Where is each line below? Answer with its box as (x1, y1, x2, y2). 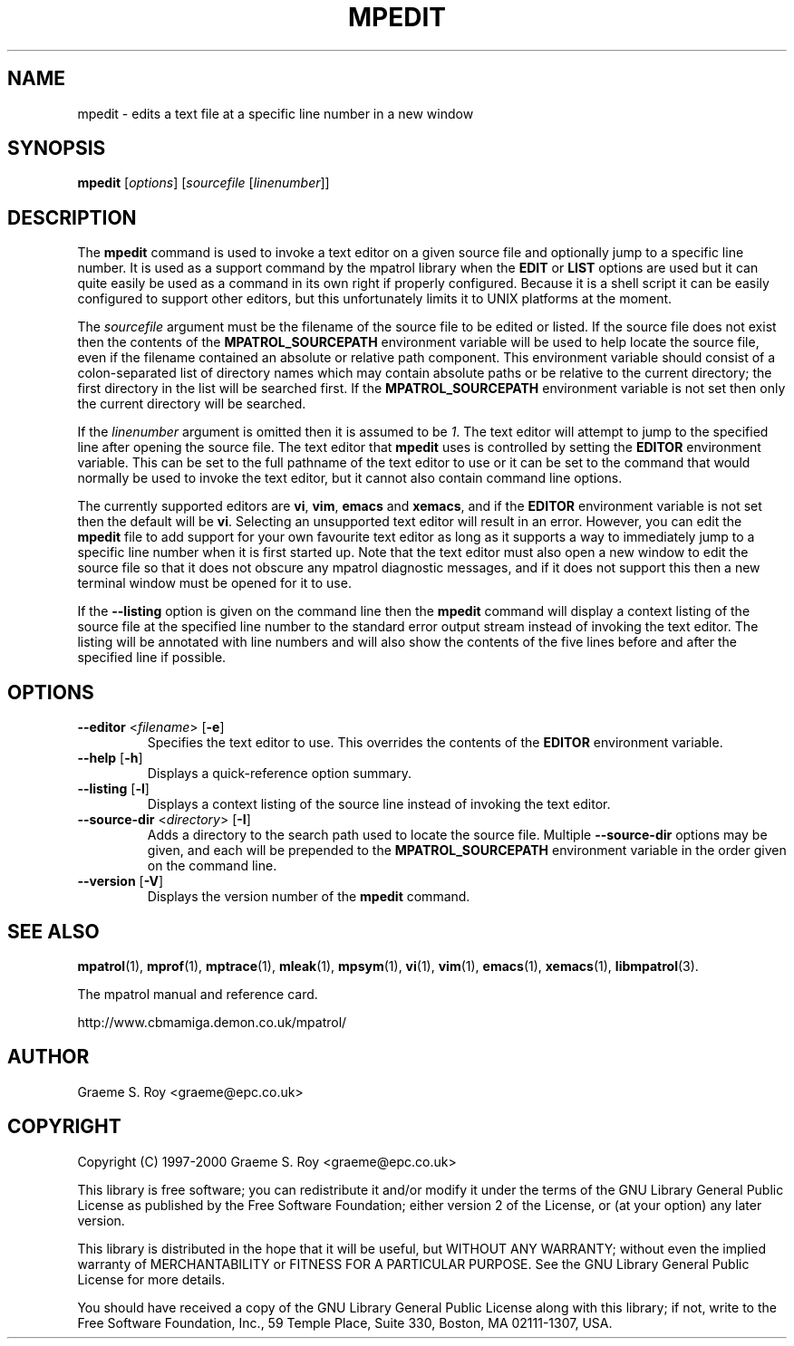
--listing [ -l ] (77, 781, 150, 797)
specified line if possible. (77, 649, 227, 666)
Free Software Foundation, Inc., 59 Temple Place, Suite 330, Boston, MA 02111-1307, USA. (77, 1314, 613, 1331)
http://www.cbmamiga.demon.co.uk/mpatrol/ (77, 1014, 347, 1030)
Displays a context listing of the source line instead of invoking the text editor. (147, 796, 611, 812)
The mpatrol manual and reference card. (77, 985, 318, 1002)
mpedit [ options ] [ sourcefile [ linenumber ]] (77, 175, 330, 191)
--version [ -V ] (77, 873, 164, 889)
